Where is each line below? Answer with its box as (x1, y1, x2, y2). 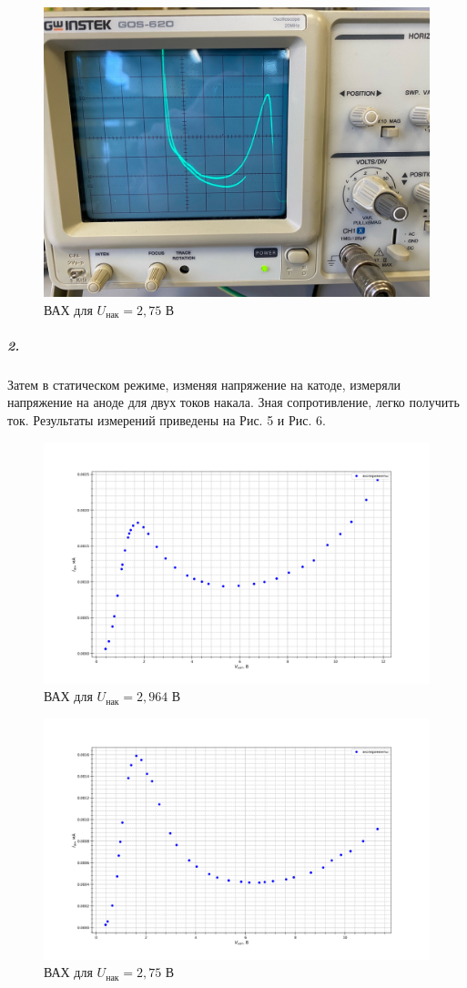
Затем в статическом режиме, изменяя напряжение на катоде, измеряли (7, 374, 401, 393)
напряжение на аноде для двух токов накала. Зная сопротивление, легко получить (7, 392, 460, 412)
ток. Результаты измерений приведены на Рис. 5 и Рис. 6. (7, 410, 326, 429)
